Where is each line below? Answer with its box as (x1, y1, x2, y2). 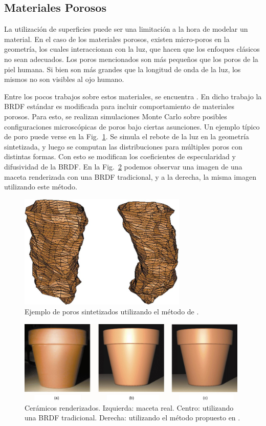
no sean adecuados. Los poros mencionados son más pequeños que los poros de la (4, 53, 258, 64)
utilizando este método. (4, 181, 77, 192)
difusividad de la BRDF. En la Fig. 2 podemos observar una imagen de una (4, 161, 242, 172)
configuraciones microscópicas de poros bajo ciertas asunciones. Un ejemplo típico (4, 121, 260, 132)
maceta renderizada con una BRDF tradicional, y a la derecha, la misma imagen (4, 171, 256, 182)
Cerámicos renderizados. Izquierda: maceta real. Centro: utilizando (25, 402, 234, 413)
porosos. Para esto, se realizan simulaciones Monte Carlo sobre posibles (4, 111, 227, 121)
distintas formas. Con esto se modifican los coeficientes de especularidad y (4, 151, 236, 162)
